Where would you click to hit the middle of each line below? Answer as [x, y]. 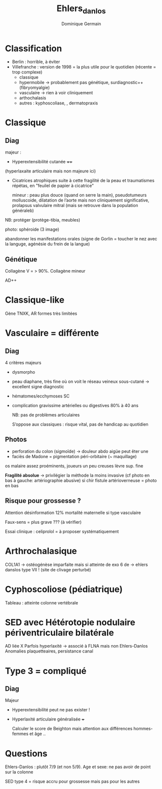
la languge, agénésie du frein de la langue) [48, 244]
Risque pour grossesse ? [43, 501]
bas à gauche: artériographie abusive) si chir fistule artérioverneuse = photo [81, 480]
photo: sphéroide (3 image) [32, 229]
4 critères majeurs [23, 363]
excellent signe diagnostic [38, 387]
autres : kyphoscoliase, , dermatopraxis [59, 103]
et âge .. [37, 734]
